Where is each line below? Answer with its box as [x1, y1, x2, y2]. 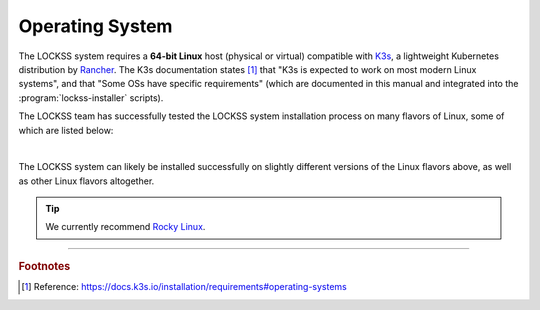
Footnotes [18, 259, 71, 273]
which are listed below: [18, 124, 114, 136]
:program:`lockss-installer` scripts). [18, 91, 164, 104]
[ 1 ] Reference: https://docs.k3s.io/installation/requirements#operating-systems [21, 281, 347, 293]
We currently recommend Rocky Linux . [45, 221, 206, 233]
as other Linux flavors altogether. [18, 175, 155, 187]
